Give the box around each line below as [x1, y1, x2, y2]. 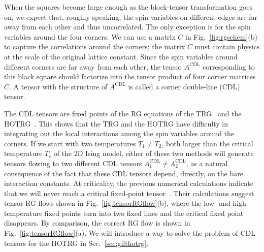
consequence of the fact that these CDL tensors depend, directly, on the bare [4, 168, 243, 178]
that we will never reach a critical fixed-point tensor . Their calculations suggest [4, 187, 254, 198]
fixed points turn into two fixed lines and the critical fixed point [44, 207, 244, 218]
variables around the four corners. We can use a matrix [4, 31, 176, 42]
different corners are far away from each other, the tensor [4, 61, 182, 72]
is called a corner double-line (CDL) [128, 81, 240, 91]
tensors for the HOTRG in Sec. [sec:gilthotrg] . [4, 237, 149, 248]
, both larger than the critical [161, 138, 253, 148]
